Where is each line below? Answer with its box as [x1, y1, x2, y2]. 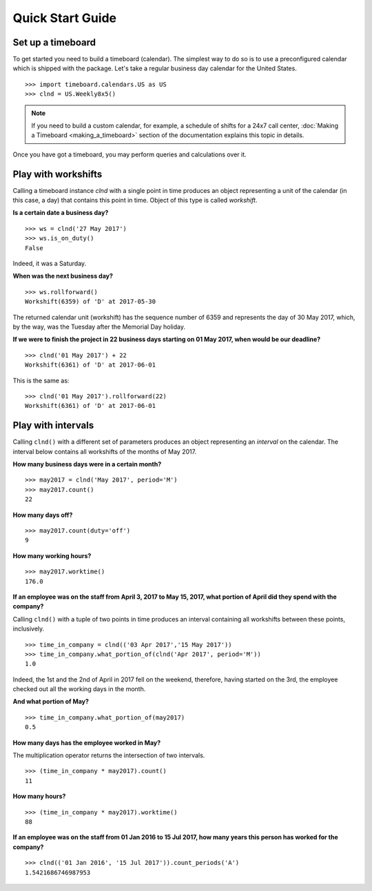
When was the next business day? [12, 272, 114, 280]
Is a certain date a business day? [12, 209, 109, 217]
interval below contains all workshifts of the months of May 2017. [12, 447, 196, 455]
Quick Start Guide [12, 10, 117, 25]
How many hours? [12, 792, 66, 801]
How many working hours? [12, 551, 92, 560]
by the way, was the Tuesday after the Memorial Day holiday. [12, 322, 186, 331]
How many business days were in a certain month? [12, 460, 162, 469]
